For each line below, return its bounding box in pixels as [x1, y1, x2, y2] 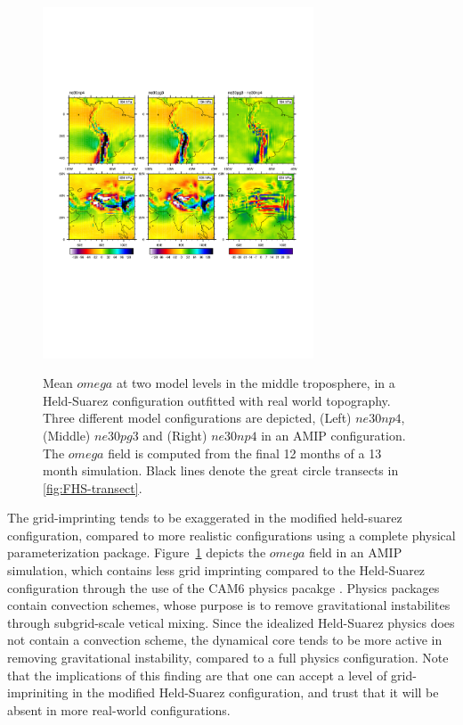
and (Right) [142, 425, 207, 444]
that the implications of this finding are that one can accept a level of [7, 665, 387, 684]
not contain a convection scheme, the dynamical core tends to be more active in [7, 630, 443, 649]
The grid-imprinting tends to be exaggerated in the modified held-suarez [7, 508, 402, 527]
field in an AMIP [309, 543, 402, 562]
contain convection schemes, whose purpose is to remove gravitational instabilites [7, 596, 451, 614]
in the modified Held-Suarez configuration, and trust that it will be [72, 683, 439, 702]
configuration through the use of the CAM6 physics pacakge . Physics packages [7, 578, 440, 597]
